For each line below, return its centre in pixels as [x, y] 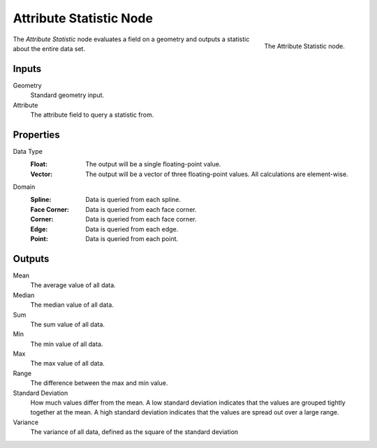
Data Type [28, 151]
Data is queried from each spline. [133, 200]
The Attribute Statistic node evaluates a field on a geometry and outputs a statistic [131, 39]
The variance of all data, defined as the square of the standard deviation [134, 432]
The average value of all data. [73, 285]
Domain [24, 187]
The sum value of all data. [67, 324]
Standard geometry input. [67, 95]
